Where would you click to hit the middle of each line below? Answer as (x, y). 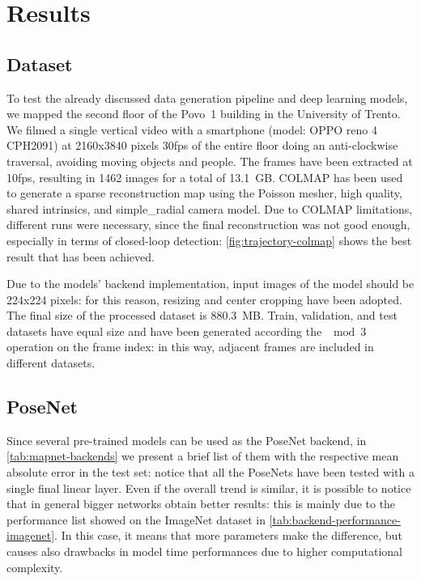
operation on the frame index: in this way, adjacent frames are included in (190, 347)
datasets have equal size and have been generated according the (164, 331)
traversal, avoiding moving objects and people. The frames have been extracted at (210, 161)
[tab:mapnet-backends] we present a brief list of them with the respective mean (203, 456)
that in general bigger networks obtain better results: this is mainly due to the (201, 504)
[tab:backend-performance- (335, 519)
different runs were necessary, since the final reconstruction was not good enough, (208, 225)
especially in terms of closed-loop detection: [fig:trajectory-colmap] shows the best (209, 240)
